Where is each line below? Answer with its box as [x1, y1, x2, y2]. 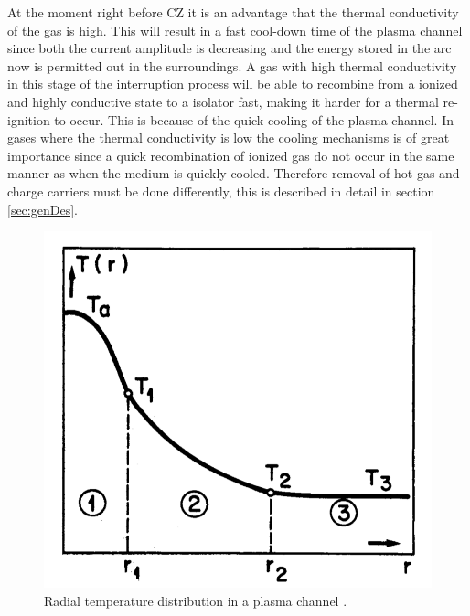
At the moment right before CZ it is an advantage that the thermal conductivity [7, 3, 459, 21]
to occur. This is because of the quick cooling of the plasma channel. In [54, 110, 454, 129]
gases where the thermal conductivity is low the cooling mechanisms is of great [7, 128, 450, 147]
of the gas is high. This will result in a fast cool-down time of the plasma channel [7, 20, 463, 39]
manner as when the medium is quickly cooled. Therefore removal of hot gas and [7, 164, 460, 183]
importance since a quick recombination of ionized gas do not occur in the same [7, 145, 454, 165]
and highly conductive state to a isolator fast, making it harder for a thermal [7, 91, 439, 111]
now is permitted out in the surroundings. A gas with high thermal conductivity [7, 56, 457, 75]
